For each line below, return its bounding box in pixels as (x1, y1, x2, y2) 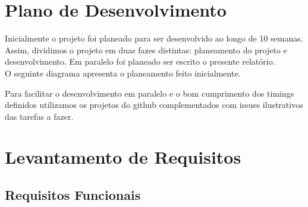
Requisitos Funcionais (5, 186, 141, 204)
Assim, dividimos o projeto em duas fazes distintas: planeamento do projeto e (5, 43, 287, 56)
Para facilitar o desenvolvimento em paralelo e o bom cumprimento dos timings (5, 87, 294, 99)
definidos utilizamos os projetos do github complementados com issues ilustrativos (5, 98, 303, 111)
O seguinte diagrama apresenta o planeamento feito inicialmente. (5, 66, 241, 79)
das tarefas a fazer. (5, 110, 74, 122)
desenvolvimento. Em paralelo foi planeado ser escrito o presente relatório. (5, 55, 275, 68)
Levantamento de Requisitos (5, 145, 241, 169)
